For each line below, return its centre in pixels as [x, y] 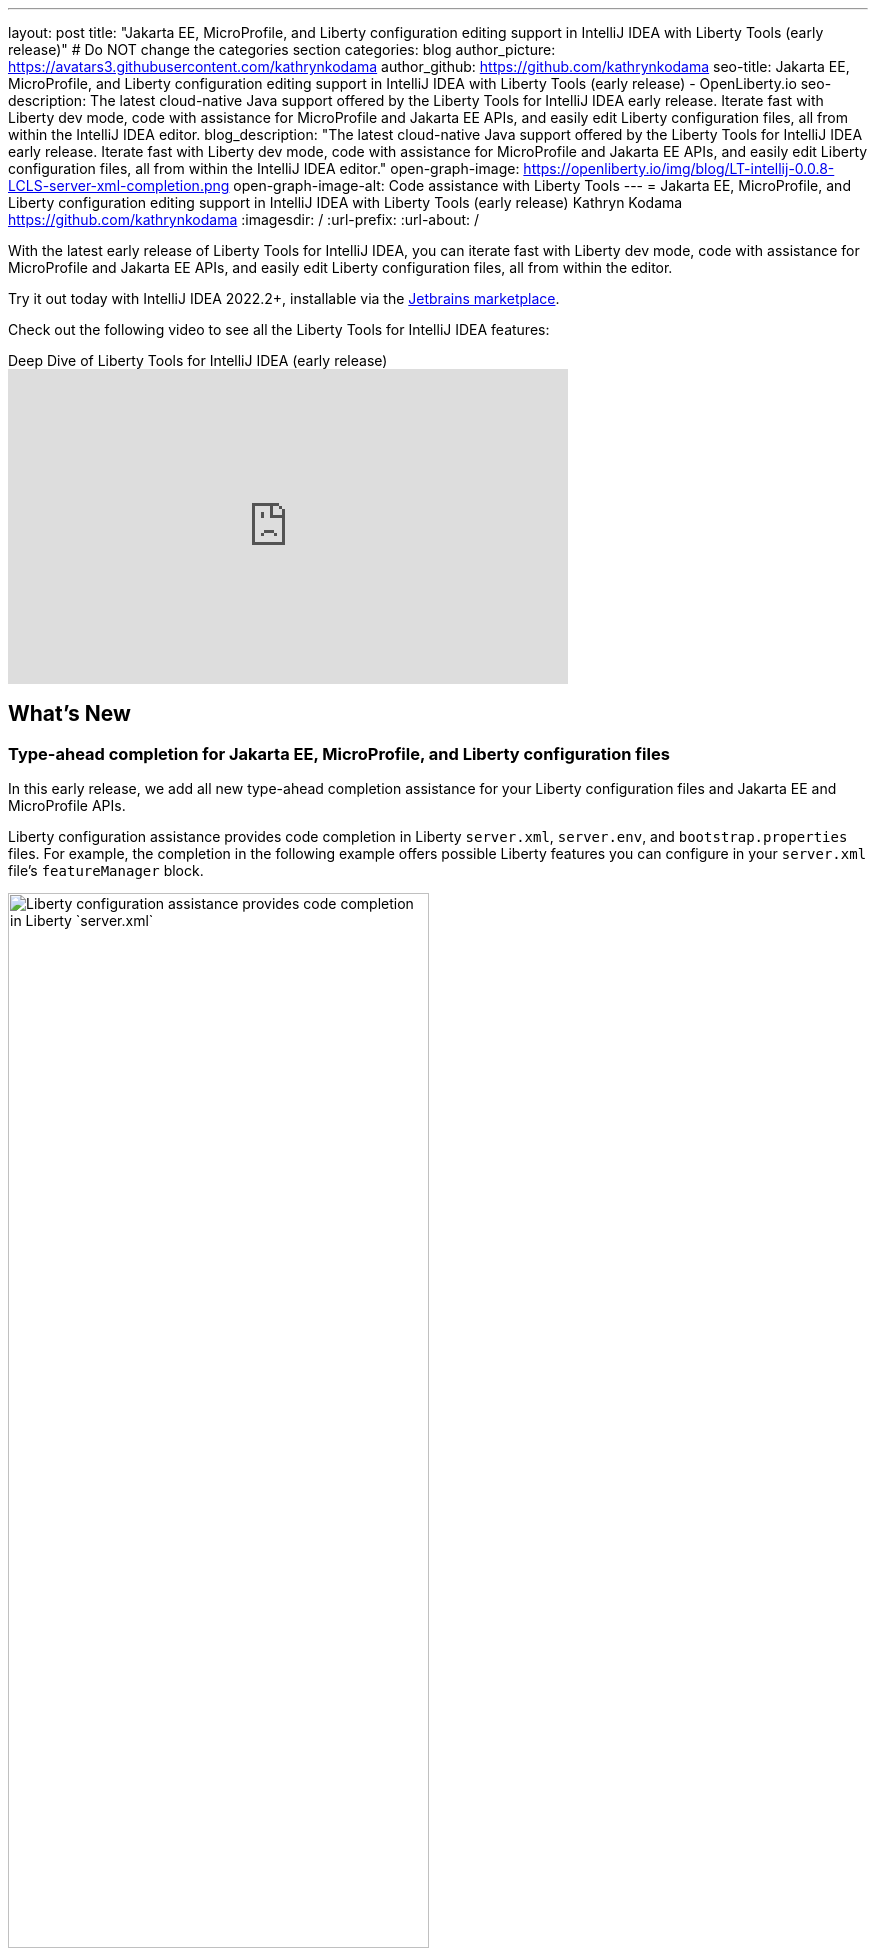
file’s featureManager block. [106, 871]
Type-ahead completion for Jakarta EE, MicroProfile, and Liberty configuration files [339, 753]
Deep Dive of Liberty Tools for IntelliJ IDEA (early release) [198, 360]
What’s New [69, 714]
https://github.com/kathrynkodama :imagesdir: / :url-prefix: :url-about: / [244, 219]
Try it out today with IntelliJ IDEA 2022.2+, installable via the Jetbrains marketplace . [284, 298]
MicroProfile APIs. [67, 806]
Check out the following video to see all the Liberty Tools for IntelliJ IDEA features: [279, 329]
